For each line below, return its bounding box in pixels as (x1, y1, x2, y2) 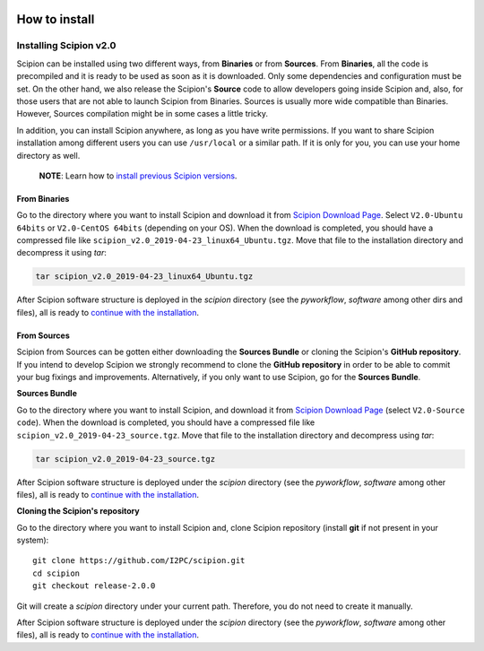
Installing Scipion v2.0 (16, 39, 117, 52)
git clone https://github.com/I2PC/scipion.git (32, 556, 246, 566)
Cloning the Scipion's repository (16, 506, 140, 516)
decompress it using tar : (16, 247, 108, 258)
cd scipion (32, 568, 81, 578)
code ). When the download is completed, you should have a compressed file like (16, 417, 315, 428)
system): (16, 534, 49, 546)
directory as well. (16, 150, 81, 161)
